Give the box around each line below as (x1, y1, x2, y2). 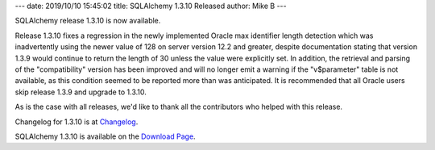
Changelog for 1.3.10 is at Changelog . (14, 117, 139, 127)
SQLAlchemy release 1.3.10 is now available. (14, 16, 161, 26)
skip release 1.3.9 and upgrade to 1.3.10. (14, 87, 147, 97)
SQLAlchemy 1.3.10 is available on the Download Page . (14, 131, 197, 141)
